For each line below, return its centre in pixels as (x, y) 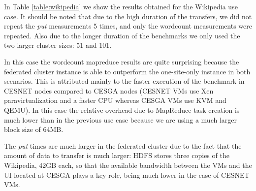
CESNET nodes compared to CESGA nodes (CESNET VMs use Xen (109, 90)
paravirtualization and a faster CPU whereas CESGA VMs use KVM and (115, 100)
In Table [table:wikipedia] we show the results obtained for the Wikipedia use (121, 6)
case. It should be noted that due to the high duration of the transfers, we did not (128, 16)
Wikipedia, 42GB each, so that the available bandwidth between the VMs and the (128, 165)
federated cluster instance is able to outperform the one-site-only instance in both (127, 71)
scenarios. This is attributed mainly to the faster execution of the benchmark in (124, 81)
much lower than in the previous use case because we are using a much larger (121, 119)
